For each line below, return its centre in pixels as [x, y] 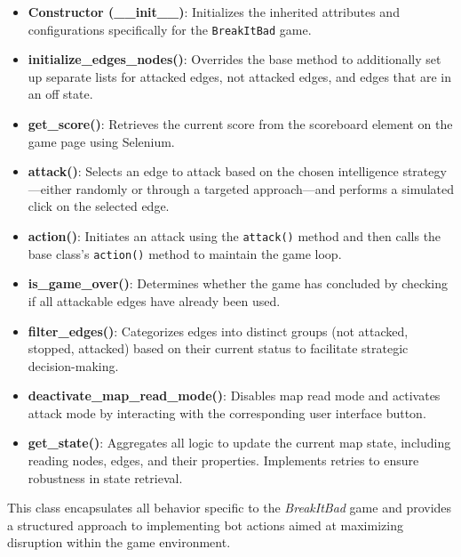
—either [50, 188]
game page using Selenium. [101, 141]
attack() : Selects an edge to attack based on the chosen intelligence [213, 171]
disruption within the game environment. [119, 542]
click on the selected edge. [99, 206]
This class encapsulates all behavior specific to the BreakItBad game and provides [230, 508]
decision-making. [73, 365]
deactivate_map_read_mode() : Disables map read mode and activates [234, 396]
